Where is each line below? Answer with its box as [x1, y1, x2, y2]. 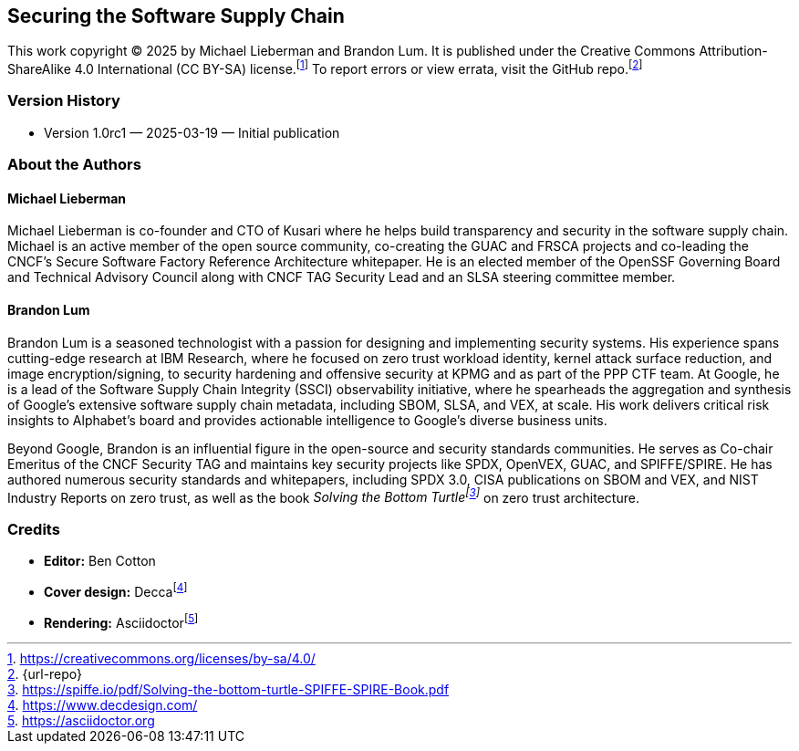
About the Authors [7, 155, 141, 174]
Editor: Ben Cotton [44, 553, 156, 569]
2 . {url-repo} [7, 666, 83, 683]
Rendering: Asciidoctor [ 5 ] [44, 611, 199, 631]
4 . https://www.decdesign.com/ [7, 697, 198, 714]
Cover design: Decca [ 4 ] [44, 581, 188, 600]
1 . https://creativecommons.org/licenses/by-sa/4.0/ [7, 651, 316, 667]
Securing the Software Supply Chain [7, 5, 345, 27]
